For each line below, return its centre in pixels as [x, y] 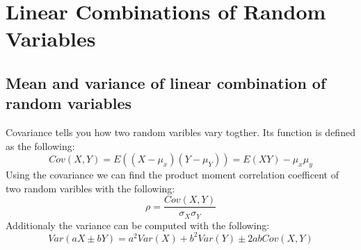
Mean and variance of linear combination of [166, 82]
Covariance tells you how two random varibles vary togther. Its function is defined [180, 132]
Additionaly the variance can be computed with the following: [138, 225]
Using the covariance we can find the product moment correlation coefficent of [172, 175]
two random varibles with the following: [90, 188]
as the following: [40, 145]
